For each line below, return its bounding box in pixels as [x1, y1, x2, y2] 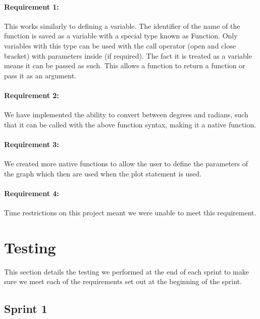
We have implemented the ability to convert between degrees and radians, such [4, 109, 248, 120]
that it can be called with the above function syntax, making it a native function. [4, 119, 256, 129]
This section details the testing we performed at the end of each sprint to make [4, 266, 249, 277]
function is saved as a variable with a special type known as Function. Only [4, 30, 238, 41]
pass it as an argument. [4, 70, 76, 80]
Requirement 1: [4, 1, 59, 12]
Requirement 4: [4, 188, 59, 198]
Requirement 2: [4, 89, 59, 100]
